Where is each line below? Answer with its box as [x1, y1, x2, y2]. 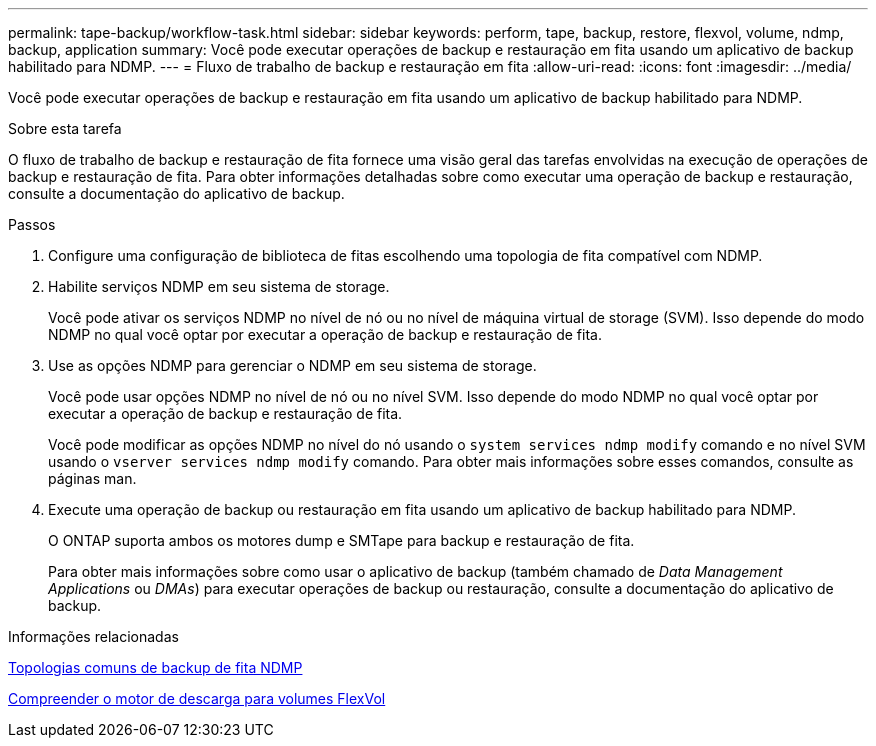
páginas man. [48, 470, 137, 487]
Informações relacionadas [8, 628, 179, 645]
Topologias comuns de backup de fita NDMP [8, 659, 303, 676]
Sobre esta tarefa [8, 120, 122, 137]
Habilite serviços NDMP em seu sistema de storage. [48, 278, 390, 295]
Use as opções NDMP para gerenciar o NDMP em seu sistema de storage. [48, 357, 537, 374]
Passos [8, 216, 56, 233]
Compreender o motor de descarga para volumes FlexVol [8, 690, 386, 707]
